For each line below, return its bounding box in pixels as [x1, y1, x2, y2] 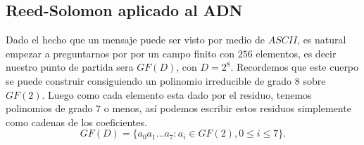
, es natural [297, 32, 346, 47]
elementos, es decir [256, 46, 337, 60]
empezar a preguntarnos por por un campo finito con [6, 46, 235, 60]
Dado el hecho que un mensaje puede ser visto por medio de [6, 32, 265, 47]
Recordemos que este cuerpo [236, 60, 359, 74]
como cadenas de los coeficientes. [6, 114, 147, 129]
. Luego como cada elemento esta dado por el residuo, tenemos [42, 87, 312, 102]
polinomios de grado [6, 101, 93, 116]
